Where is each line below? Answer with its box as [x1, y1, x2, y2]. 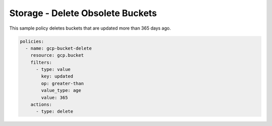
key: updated [41, 73, 74, 79]
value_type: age [41, 88, 82, 93]
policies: [20, 38, 44, 44]
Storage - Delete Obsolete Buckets [9, 8, 157, 19]
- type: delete [36, 108, 74, 114]
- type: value [36, 67, 71, 72]
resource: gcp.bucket [30, 53, 84, 58]
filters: [30, 59, 52, 65]
